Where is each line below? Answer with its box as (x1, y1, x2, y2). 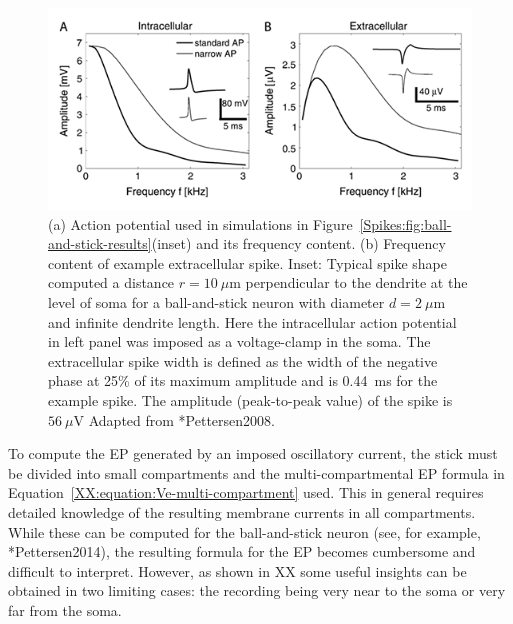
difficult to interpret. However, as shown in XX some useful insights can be (8, 560, 467, 581)
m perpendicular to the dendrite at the (229, 272, 468, 293)
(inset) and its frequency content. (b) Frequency (151, 233, 446, 254)
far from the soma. (8, 599, 122, 620)
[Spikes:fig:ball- (359, 213, 452, 234)
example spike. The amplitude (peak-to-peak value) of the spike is (48, 389, 453, 410)
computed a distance (48, 272, 175, 293)
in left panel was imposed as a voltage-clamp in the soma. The (48, 331, 431, 352)
